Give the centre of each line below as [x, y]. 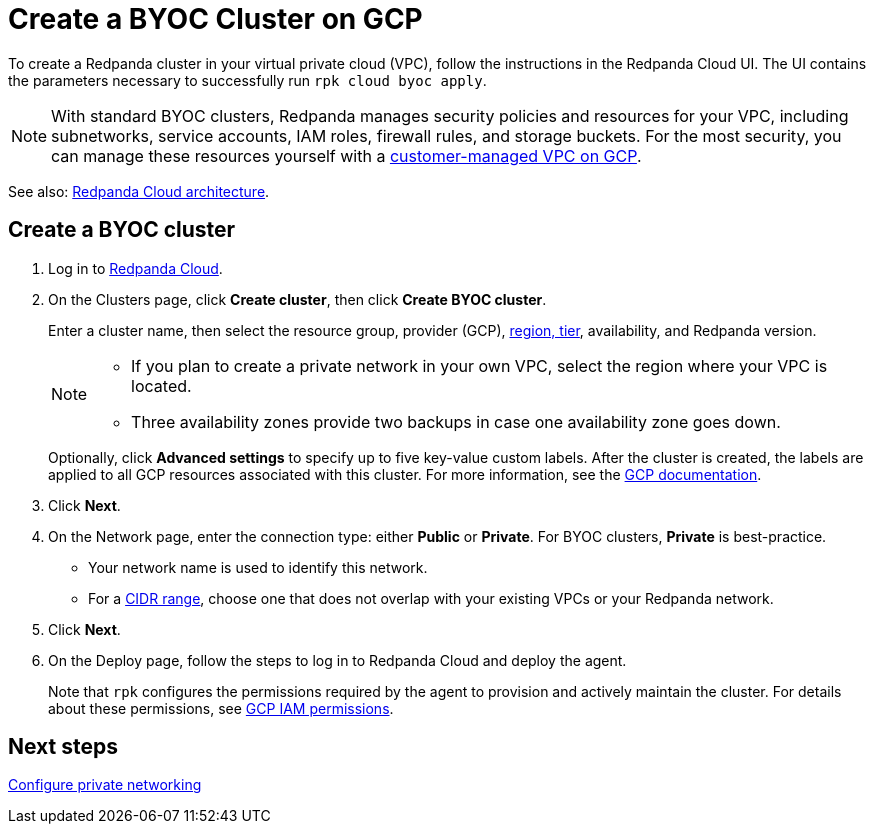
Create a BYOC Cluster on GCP [215, 19]
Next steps [63, 747]
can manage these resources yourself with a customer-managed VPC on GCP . [346, 155]
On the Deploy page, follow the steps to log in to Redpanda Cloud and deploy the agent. [337, 660]
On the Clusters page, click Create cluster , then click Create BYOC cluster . [297, 299]
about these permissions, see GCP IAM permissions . [221, 708]
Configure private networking [105, 785]
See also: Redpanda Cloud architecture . [139, 191]
